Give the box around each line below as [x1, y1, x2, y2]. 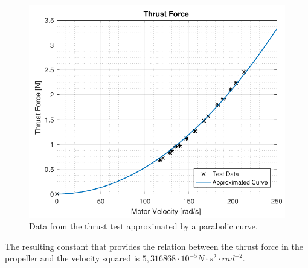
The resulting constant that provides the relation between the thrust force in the [5, 240, 304, 252]
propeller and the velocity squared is [5, 252, 140, 264]
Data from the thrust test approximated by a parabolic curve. [29, 220, 258, 232]
